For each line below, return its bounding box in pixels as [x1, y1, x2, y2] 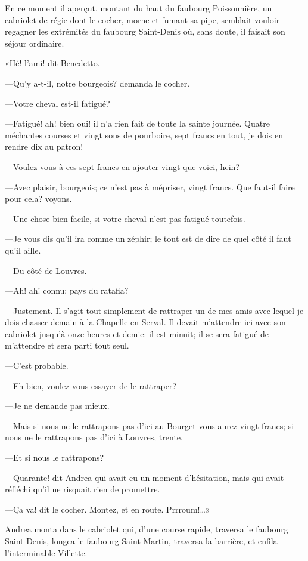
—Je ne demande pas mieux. [5, 399, 110, 412]
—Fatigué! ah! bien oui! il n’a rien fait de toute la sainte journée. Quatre [5, 117, 270, 130]
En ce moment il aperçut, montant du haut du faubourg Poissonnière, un [5, 2, 272, 14]
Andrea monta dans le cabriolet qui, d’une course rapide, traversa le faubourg [5, 523, 288, 535]
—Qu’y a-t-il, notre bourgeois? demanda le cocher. [5, 76, 190, 89]
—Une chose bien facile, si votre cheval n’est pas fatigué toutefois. [5, 212, 245, 224]
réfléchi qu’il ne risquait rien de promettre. [5, 483, 160, 495]
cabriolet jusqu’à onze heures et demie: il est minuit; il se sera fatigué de [5, 327, 269, 340]
